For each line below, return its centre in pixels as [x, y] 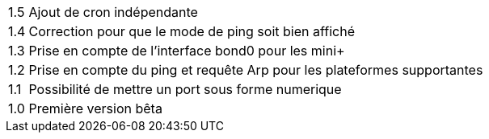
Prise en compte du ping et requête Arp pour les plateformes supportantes [256, 70]
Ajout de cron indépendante [113, 12]
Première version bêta [95, 108]
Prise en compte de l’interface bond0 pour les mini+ [187, 51]
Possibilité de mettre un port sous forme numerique [185, 89]
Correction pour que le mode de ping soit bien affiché [192, 31]
